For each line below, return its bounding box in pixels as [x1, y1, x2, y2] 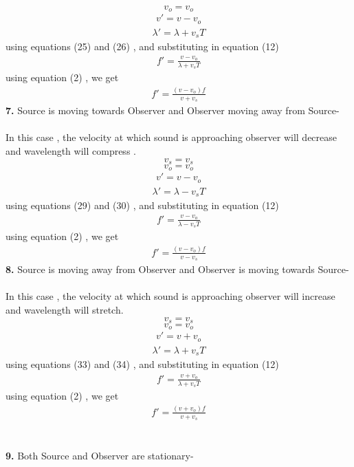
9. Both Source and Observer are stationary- [5, 448, 194, 463]
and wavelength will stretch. [5, 302, 124, 316]
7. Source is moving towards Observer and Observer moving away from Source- [5, 103, 340, 118]
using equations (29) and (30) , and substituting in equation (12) [5, 198, 279, 213]
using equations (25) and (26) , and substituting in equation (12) [5, 39, 279, 54]
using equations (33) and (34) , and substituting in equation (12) [5, 357, 279, 371]
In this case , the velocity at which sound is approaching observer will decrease [5, 130, 338, 144]
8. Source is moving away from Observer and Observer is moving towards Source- [5, 262, 349, 276]
